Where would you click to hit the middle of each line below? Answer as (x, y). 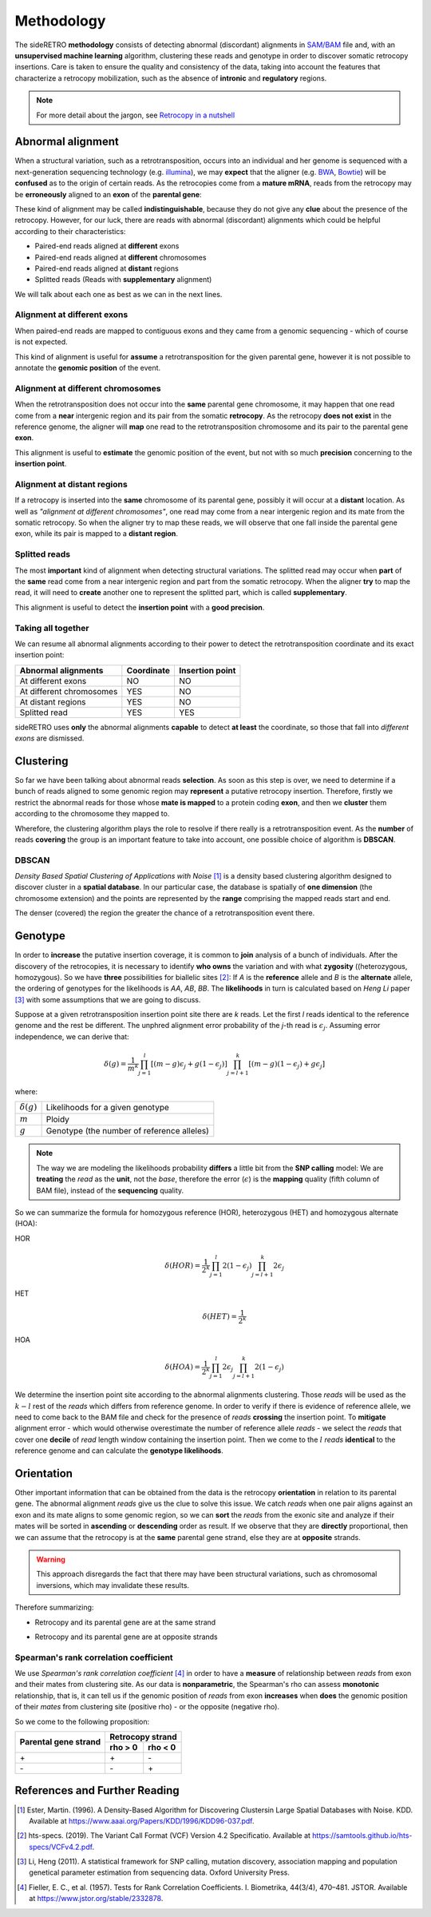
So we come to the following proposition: (82, 1721)
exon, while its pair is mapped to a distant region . (97, 534)
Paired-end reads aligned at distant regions (107, 268)
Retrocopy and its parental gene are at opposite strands (127, 1637)
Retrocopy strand (143, 1736)
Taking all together (52, 628)
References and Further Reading (97, 1790)
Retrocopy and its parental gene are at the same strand (125, 1622)
